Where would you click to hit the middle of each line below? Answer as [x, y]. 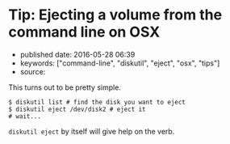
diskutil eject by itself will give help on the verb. [92, 131]
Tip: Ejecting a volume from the [115, 15]
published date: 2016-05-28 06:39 [77, 54]
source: [33, 71]
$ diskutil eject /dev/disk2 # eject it [77, 109]
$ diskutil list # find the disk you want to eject [97, 102]
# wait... [25, 116]
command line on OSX [84, 32]
